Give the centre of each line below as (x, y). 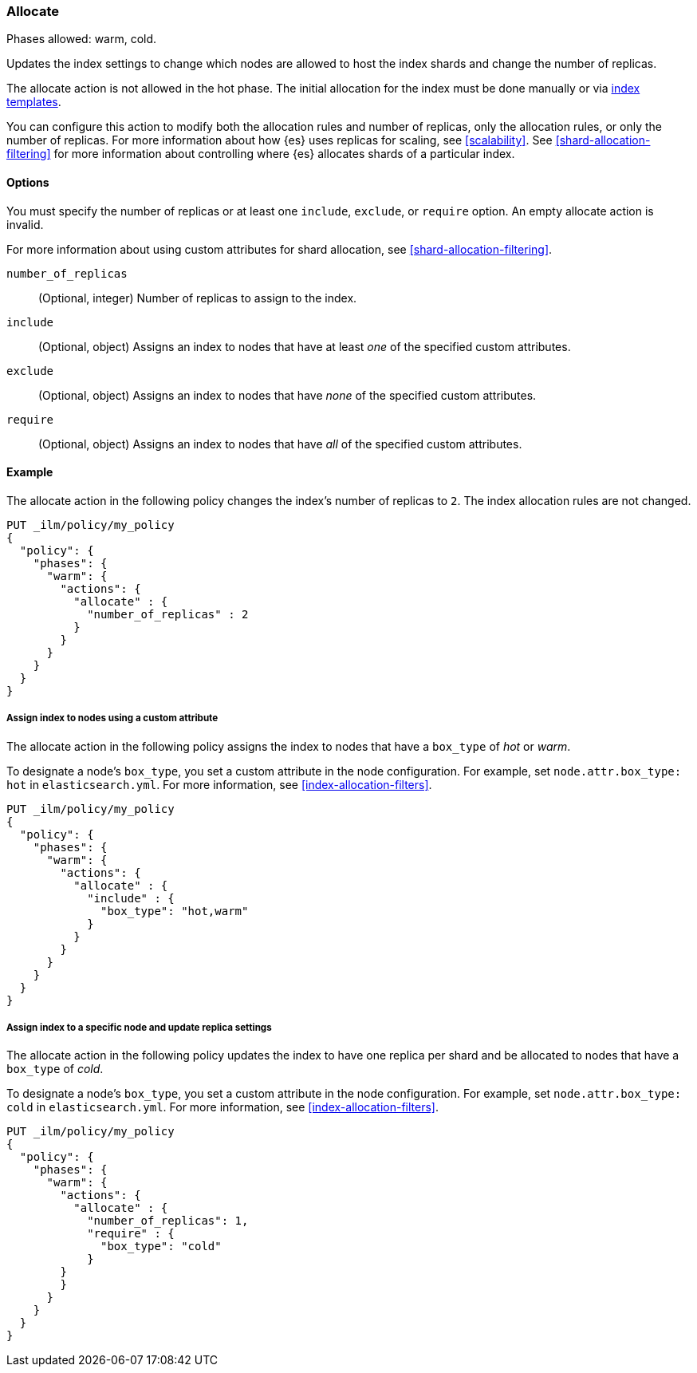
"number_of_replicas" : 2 (168, 614)
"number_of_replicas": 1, (168, 1221)
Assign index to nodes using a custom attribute (112, 718)
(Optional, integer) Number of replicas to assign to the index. (198, 298)
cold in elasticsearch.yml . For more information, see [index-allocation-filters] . (222, 1107)
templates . (34, 102)
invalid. (25, 224)
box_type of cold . (55, 1069)
